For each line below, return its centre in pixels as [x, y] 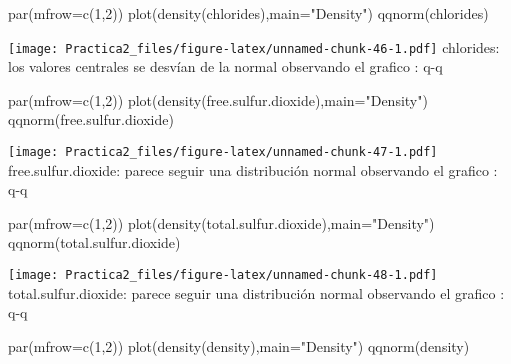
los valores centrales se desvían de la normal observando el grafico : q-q [225, 66]
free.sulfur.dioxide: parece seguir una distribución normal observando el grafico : [253, 169]
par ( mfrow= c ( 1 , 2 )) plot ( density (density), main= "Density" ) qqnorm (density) [239, 345]
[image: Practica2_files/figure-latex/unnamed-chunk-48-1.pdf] [223, 275]
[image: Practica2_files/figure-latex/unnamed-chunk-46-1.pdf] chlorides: [254, 46]
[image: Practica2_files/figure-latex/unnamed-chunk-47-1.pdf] [223, 152]
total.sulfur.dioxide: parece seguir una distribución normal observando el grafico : [256, 292]
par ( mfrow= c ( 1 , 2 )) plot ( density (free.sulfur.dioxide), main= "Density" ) [218, 99]
